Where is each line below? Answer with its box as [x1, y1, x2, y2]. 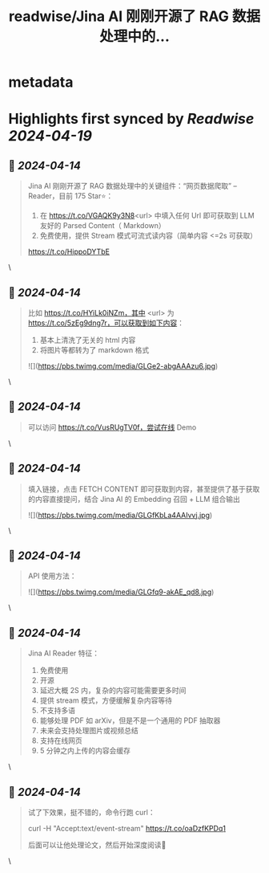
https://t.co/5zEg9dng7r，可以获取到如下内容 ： [27, 318, 185, 328]
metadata [8, 73, 74, 92]
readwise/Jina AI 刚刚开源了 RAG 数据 [8, 7, 261, 26]
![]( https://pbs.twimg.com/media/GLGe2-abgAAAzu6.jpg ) [27, 361, 219, 370]
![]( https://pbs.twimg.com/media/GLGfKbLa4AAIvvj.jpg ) [27, 510, 213, 520]
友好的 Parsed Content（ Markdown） [39, 221, 166, 230]
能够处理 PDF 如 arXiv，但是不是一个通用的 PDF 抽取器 [39, 716, 221, 725]
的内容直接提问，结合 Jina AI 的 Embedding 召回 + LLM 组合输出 [27, 494, 240, 504]
